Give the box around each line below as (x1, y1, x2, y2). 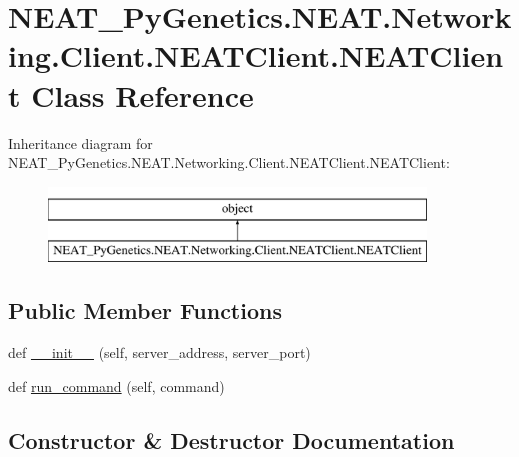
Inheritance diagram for (8, 132, 153, 153)
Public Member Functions (8, 295, 282, 326)
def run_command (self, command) (8, 375, 225, 396)
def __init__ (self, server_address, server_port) (8, 342, 311, 363)
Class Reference (31, 74, 254, 115)
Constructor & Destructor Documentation (8, 424, 455, 455)
